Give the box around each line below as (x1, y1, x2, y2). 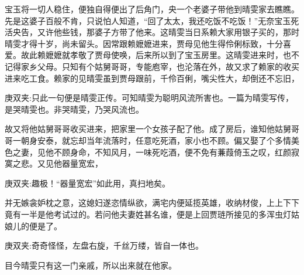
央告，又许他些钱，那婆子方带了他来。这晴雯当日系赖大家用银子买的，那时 (12, 26, 299, 38)
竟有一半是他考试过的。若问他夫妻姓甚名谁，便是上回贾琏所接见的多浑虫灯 (5, 208, 291, 220)
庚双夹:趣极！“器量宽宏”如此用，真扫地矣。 (5, 176, 171, 189)
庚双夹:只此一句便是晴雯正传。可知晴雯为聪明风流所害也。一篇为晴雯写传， (5, 91, 293, 104)
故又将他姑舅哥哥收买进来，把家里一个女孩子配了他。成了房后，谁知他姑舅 (5, 123, 291, 135)
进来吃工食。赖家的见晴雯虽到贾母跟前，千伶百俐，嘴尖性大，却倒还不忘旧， (5, 72, 299, 84)
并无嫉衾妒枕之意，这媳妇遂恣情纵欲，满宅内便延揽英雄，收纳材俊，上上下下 (5, 196, 299, 209)
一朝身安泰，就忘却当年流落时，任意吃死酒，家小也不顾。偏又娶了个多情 (12, 134, 291, 146)
